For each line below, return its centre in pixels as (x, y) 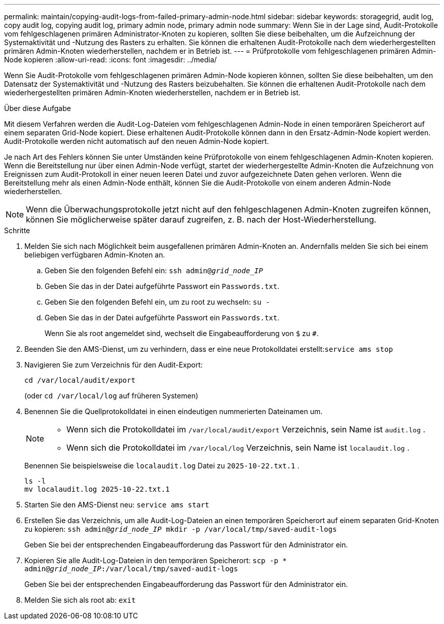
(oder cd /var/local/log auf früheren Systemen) (112, 396)
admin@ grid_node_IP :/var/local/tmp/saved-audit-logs (131, 569)
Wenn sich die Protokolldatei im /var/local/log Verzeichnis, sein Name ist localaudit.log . (238, 448)
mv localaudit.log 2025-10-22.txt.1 (97, 489)
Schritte (17, 230)
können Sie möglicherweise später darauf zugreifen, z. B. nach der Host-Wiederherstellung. (201, 219)
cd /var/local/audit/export (80, 380)
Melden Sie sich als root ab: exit (80, 600)
